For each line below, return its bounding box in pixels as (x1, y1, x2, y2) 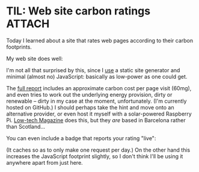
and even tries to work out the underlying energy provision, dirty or (6, 91, 173, 98)
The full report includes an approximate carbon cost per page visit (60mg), (6, 84, 192, 91)
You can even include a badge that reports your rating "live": (6, 134, 156, 142)
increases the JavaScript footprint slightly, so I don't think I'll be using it (6, 152, 183, 160)
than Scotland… (6, 123, 46, 130)
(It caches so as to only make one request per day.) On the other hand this (6, 146, 191, 153)
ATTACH (6, 17, 50, 31)
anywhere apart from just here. (6, 159, 83, 166)
